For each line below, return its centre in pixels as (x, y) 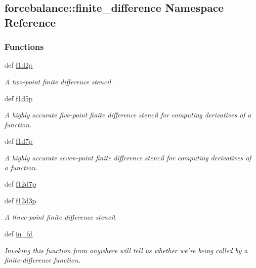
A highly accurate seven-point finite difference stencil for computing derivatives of (128, 157)
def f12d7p (20, 184)
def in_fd (19, 233)
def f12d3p (20, 200)
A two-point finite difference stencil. (59, 81)
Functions (24, 47)
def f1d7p (19, 141)
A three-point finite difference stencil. (61, 217)
